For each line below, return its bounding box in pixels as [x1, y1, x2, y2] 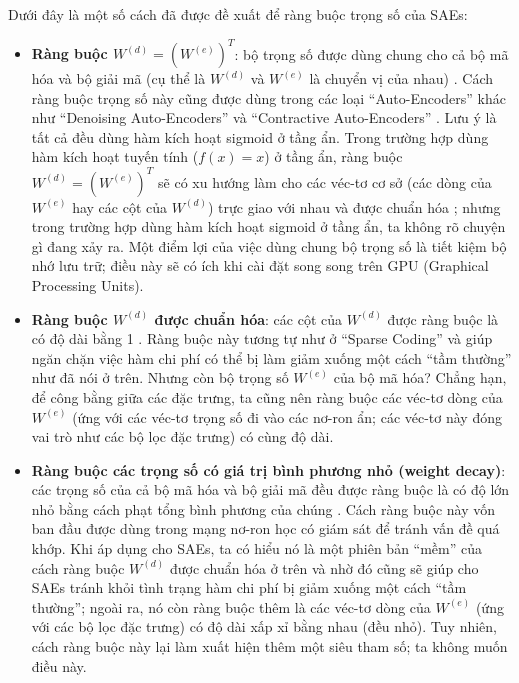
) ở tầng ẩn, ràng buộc [264, 146, 403, 167]
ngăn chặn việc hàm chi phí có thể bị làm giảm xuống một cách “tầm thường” [31, 347, 512, 368]
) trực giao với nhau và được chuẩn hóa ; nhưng [207, 196, 501, 217]
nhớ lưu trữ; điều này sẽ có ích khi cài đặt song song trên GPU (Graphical [31, 255, 489, 276]
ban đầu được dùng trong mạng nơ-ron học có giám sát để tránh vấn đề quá [31, 518, 500, 539]
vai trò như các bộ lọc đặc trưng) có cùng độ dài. [31, 426, 334, 447]
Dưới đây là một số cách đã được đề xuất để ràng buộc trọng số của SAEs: [8, 4, 468, 24]
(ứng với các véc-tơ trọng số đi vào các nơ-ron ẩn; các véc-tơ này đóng [72, 406, 502, 427]
